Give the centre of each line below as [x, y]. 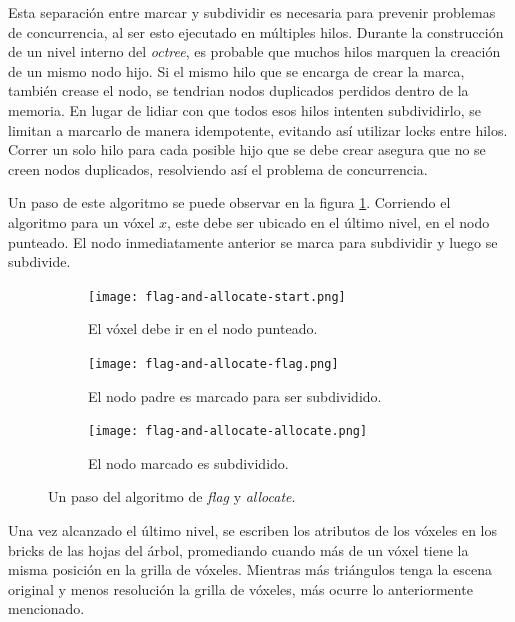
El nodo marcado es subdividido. [188, 462]
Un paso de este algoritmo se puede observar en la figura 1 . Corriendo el [229, 202]
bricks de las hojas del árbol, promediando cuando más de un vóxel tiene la [238, 549]
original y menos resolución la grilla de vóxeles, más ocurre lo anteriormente [240, 588]
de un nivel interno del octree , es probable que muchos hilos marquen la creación [254, 51]
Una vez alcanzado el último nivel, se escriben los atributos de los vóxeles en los [252, 530]
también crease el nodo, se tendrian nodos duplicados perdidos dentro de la [238, 90]
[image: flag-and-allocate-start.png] [217, 296]
